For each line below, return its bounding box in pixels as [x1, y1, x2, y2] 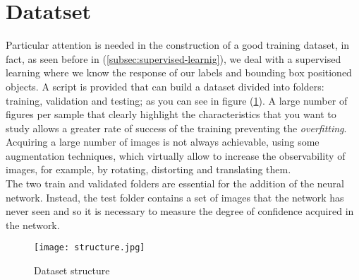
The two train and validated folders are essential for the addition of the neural [6, 176, 344, 191]
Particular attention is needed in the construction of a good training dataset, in [6, 37, 350, 52]
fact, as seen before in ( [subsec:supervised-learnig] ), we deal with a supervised [6, 51, 341, 66]
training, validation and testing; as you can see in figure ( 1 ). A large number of [6, 93, 348, 107]
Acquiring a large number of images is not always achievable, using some [6, 134, 320, 149]
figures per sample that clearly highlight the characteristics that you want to [6, 107, 336, 122]
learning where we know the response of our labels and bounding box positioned [6, 65, 352, 80]
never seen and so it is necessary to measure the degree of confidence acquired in [6, 204, 354, 218]
